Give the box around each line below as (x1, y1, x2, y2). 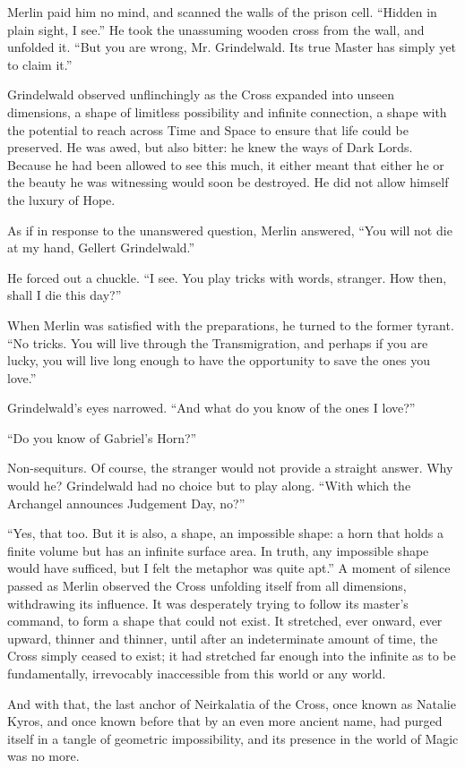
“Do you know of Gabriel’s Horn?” (7, 428, 197, 447)
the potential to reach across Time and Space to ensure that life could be (7, 120, 409, 139)
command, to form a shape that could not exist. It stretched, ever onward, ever (7, 611, 443, 630)
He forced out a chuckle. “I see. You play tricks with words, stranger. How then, (7, 268, 447, 286)
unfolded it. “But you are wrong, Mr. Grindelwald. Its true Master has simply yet (7, 38, 456, 56)
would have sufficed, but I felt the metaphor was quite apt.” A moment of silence (7, 559, 451, 577)
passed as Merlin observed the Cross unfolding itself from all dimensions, (7, 576, 407, 595)
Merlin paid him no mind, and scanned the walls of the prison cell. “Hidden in (7, 3, 437, 21)
